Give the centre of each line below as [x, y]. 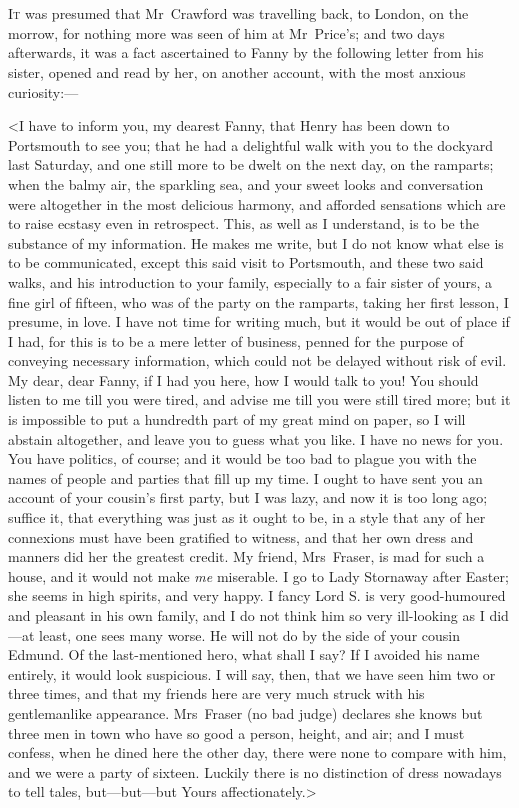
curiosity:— [43, 91]
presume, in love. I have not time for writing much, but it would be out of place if [259, 321]
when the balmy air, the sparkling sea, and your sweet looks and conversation [246, 183]
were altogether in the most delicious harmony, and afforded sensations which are [257, 203]
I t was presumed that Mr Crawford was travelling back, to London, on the [238, 13]
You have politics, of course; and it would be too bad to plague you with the [242, 458]
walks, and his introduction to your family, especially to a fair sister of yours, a [250, 281]
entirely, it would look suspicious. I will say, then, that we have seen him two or [252, 673]
